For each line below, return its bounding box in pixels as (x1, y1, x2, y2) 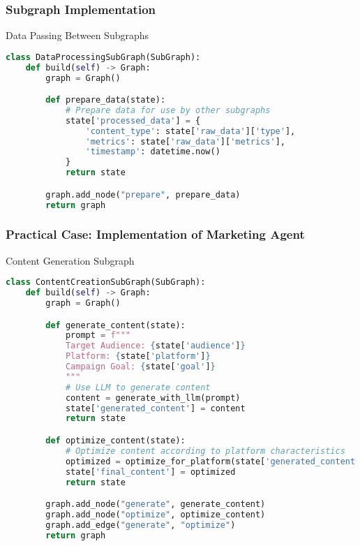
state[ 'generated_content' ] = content (65, 403, 246, 413)
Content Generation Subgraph (6, 253, 135, 267)
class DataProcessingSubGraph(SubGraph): (6, 52, 201, 62)
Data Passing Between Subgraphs (6, 28, 149, 43)
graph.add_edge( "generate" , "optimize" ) (45, 519, 236, 530)
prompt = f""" (65, 330, 131, 341)
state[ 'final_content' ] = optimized (65, 466, 236, 477)
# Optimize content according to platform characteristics (65, 445, 345, 456)
